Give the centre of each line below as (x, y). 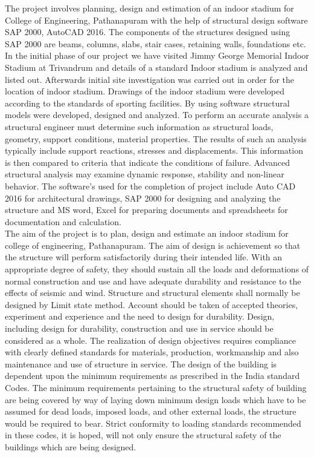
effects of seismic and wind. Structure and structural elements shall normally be (152, 293)
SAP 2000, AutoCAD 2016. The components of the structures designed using (148, 32)
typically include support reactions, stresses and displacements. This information (154, 150)
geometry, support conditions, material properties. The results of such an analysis (156, 138)
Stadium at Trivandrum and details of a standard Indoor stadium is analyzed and (156, 67)
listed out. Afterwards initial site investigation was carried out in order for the (150, 79)
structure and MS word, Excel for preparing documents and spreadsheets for (146, 210)
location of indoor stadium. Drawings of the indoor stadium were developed (145, 91)
